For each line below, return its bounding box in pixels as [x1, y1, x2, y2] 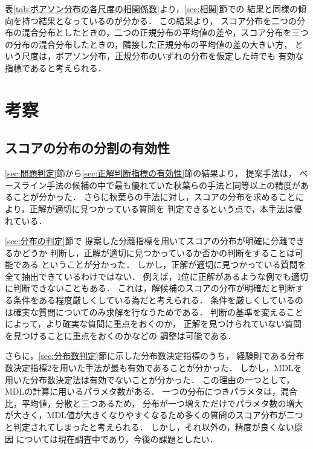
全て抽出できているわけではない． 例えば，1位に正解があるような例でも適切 [5, 270, 308, 282]
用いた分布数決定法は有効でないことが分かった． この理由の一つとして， [5, 373, 295, 386]
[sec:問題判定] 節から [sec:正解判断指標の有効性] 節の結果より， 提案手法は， [5, 167, 297, 179]
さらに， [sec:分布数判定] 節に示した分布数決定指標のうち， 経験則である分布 [5, 349, 305, 362]
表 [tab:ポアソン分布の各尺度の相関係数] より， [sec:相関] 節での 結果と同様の [5, 2, 298, 15]
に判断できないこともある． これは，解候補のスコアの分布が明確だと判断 [5, 282, 295, 294]
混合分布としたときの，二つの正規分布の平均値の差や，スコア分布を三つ [21, 26, 309, 39]
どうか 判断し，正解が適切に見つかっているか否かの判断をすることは [21, 246, 295, 259]
